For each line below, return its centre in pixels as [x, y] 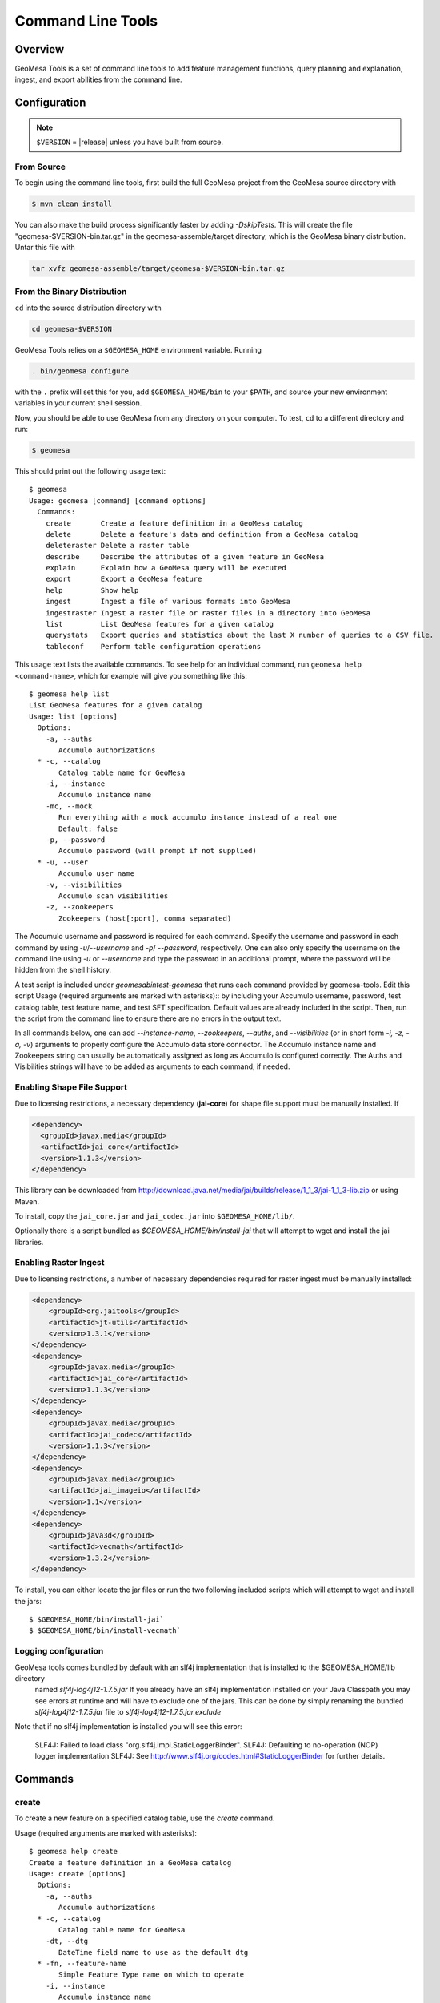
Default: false [88, 828]
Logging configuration [59, 1651]
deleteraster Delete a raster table [117, 546]
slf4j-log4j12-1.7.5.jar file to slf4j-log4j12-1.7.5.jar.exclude [128, 1712]
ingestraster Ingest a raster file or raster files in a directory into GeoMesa [208, 613]
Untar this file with [45, 248]
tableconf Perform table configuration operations [153, 646]
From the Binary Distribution [71, 292]
